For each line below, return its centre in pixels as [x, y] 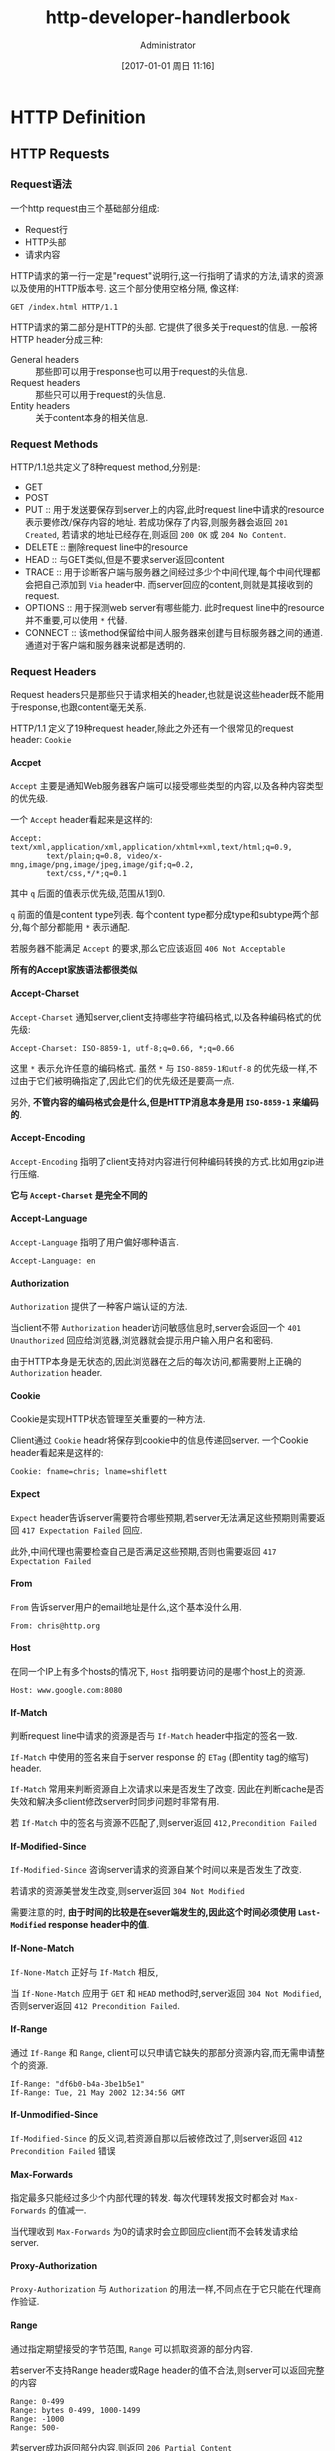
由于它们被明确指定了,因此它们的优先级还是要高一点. [126, 1080]
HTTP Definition [78, 117]
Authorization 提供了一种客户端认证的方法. [99, 1307]
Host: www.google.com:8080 [66, 1691]
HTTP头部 [45, 242]
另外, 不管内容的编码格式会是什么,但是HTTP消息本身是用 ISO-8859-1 [150, 1102]
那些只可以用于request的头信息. [101, 394]
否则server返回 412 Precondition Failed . [95, 2005]
